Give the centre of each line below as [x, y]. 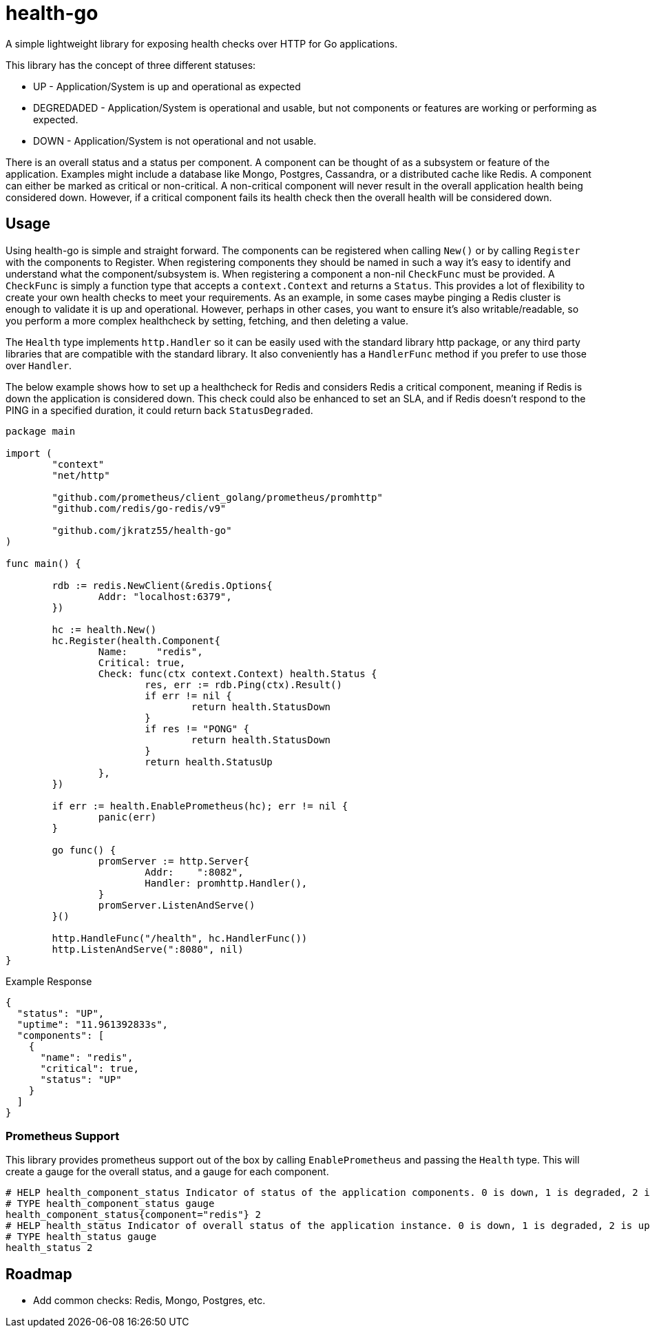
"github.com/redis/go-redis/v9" [139, 508]
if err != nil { [188, 695]
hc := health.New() [104, 629]
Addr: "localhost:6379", [165, 596]
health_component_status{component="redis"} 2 [133, 1215]
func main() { [43, 563]
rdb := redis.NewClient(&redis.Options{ [162, 585]
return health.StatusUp [209, 762]
